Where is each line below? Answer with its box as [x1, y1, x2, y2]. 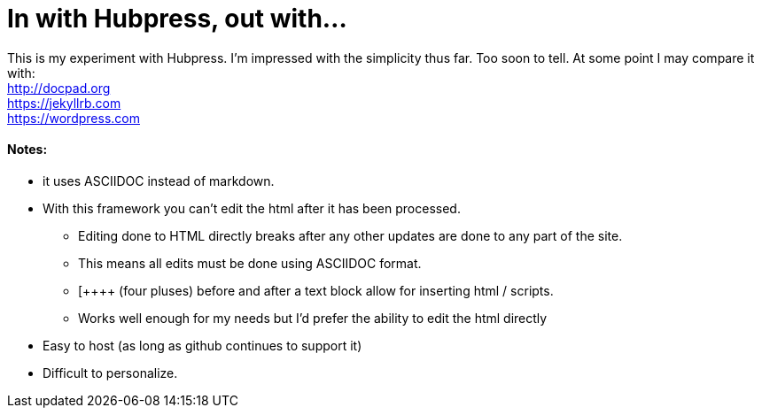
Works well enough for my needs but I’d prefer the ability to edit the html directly [78, 310, 548, 326]
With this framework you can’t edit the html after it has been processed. [43, 200, 461, 216]
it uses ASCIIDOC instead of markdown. [43, 173, 275, 188]
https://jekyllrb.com [7, 95, 121, 111]
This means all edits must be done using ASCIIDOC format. [78, 255, 422, 271]
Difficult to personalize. [43, 365, 178, 380]
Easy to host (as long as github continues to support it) [43, 337, 362, 353]
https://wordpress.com [7, 110, 140, 126]
